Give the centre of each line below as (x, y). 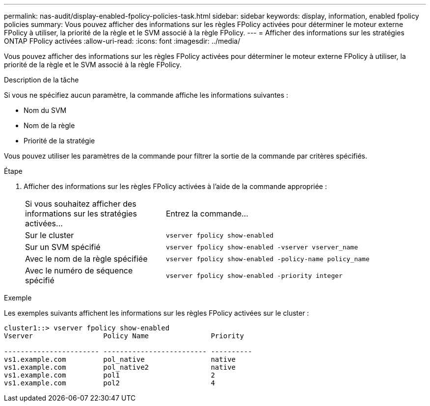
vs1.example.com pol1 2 (109, 375)
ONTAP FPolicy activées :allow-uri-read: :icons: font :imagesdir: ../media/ (122, 41)
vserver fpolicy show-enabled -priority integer (254, 275)
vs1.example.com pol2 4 (109, 383)
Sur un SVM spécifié (63, 247)
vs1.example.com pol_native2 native (120, 367)
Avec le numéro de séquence (79, 271)
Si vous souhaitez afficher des (81, 204)
